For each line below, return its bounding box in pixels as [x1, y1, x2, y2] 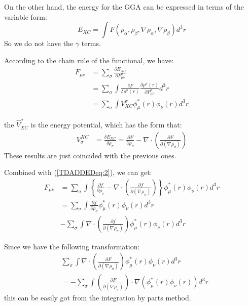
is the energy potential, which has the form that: [30, 119, 182, 130]
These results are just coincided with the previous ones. [4, 150, 176, 160]
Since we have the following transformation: [4, 241, 140, 251]
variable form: [4, 11, 47, 22]
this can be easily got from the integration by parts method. [4, 292, 191, 303]
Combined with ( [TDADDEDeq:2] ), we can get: [4, 167, 152, 178]
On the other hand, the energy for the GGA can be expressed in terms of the [4, 2, 244, 12]
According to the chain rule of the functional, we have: [4, 55, 174, 65]
